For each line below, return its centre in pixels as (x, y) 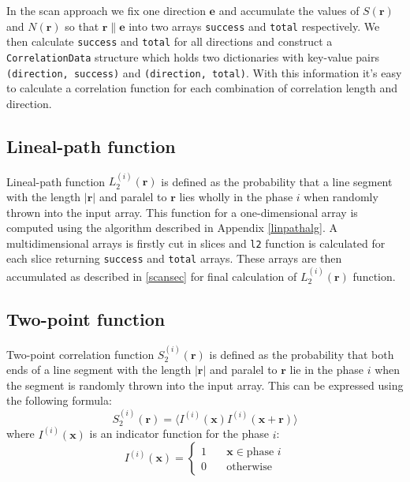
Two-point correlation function (80, 354)
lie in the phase (326, 370)
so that (82, 26)
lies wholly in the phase (236, 197)
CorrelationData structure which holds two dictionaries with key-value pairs (193, 56)
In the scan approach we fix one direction (106, 10)
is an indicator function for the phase (179, 433)
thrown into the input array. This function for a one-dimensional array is (182, 212)
